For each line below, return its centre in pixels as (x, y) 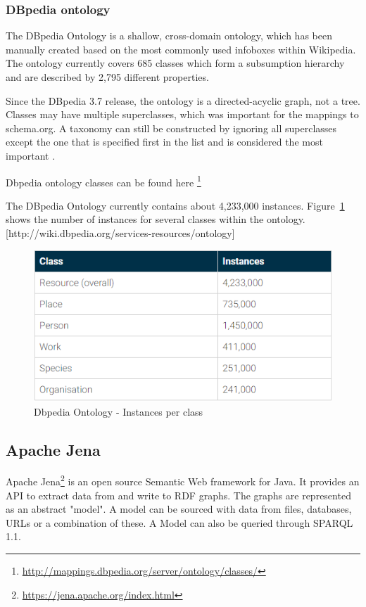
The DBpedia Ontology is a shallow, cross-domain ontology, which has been (169, 36)
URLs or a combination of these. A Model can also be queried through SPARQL (179, 522)
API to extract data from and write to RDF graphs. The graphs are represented (178, 495)
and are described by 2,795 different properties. (107, 77)
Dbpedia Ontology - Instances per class (119, 411)
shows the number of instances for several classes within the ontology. (156, 219)
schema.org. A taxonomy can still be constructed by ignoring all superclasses (171, 128)
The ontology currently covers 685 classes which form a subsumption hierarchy (175, 63)
